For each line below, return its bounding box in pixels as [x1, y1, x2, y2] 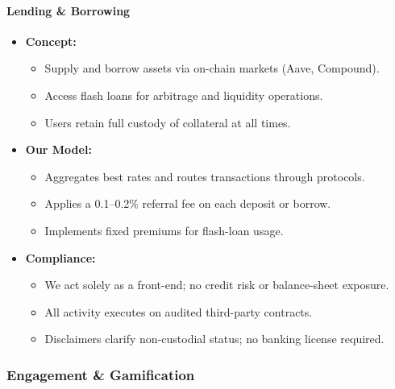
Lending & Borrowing [6, 2, 131, 19]
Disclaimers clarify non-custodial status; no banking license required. [44, 330, 385, 347]
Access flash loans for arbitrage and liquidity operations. [44, 86, 323, 103]
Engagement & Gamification [6, 364, 195, 384]
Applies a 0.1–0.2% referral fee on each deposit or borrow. [44, 195, 331, 212]
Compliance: [25, 249, 96, 266]
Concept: [25, 32, 77, 49]
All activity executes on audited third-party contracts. [44, 303, 313, 320]
